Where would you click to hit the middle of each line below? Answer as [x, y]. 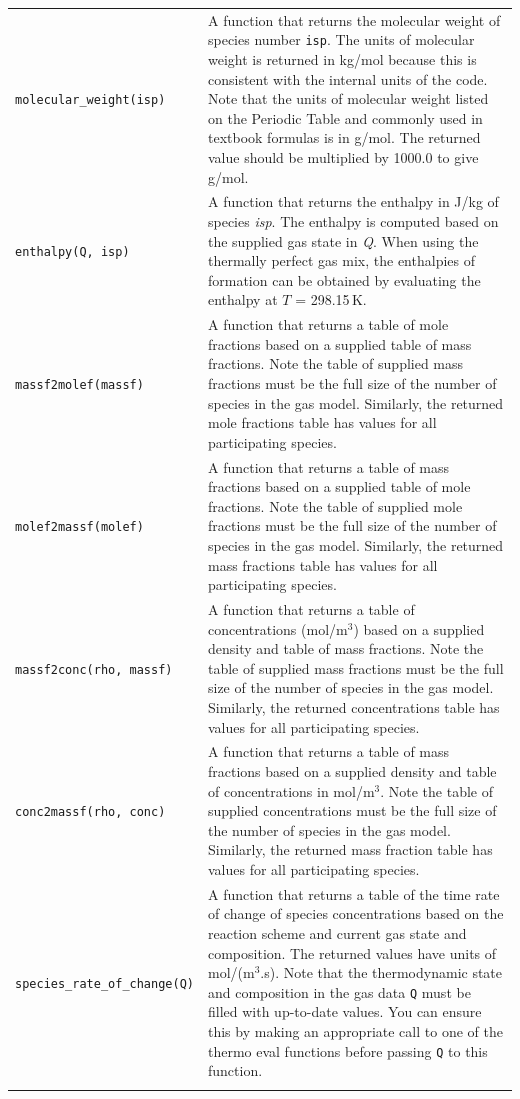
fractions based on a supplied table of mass [339, 343]
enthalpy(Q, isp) [72, 252]
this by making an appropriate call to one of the [355, 1031]
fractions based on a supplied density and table [352, 771]
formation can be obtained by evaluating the [344, 279]
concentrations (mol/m [277, 628]
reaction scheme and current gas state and [337, 933]
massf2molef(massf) [79, 384]
